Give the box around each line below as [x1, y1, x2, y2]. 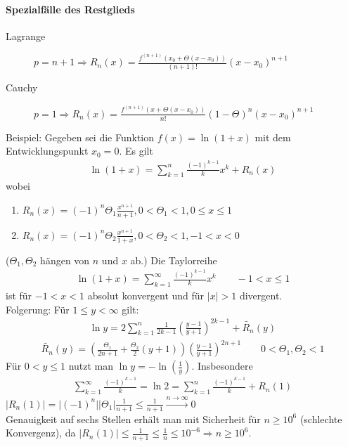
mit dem [254, 129, 291, 144]
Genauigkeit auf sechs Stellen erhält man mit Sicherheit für [6, 411, 261, 426]
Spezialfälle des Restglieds [6, 1, 135, 16]
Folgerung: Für [6, 302, 70, 316]
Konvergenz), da [6, 425, 76, 440]
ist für [6, 287, 32, 302]
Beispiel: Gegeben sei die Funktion [6, 129, 155, 144]
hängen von [40, 252, 90, 267]
